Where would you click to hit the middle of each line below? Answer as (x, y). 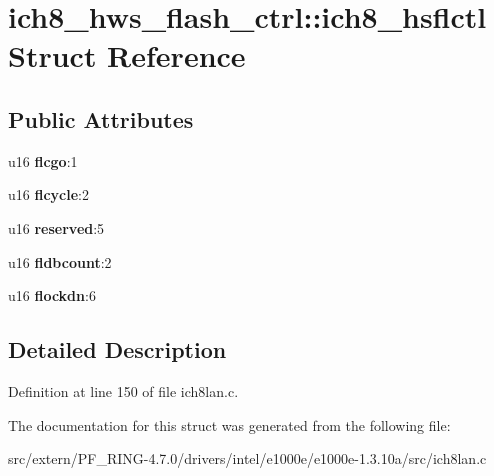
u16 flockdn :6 (52, 295)
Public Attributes (101, 118)
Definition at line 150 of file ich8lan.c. (123, 390)
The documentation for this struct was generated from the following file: (229, 424)
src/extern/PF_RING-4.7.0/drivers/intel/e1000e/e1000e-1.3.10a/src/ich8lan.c (247, 458)
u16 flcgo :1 (43, 160)
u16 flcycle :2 (48, 194)
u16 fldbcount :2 (60, 261)
